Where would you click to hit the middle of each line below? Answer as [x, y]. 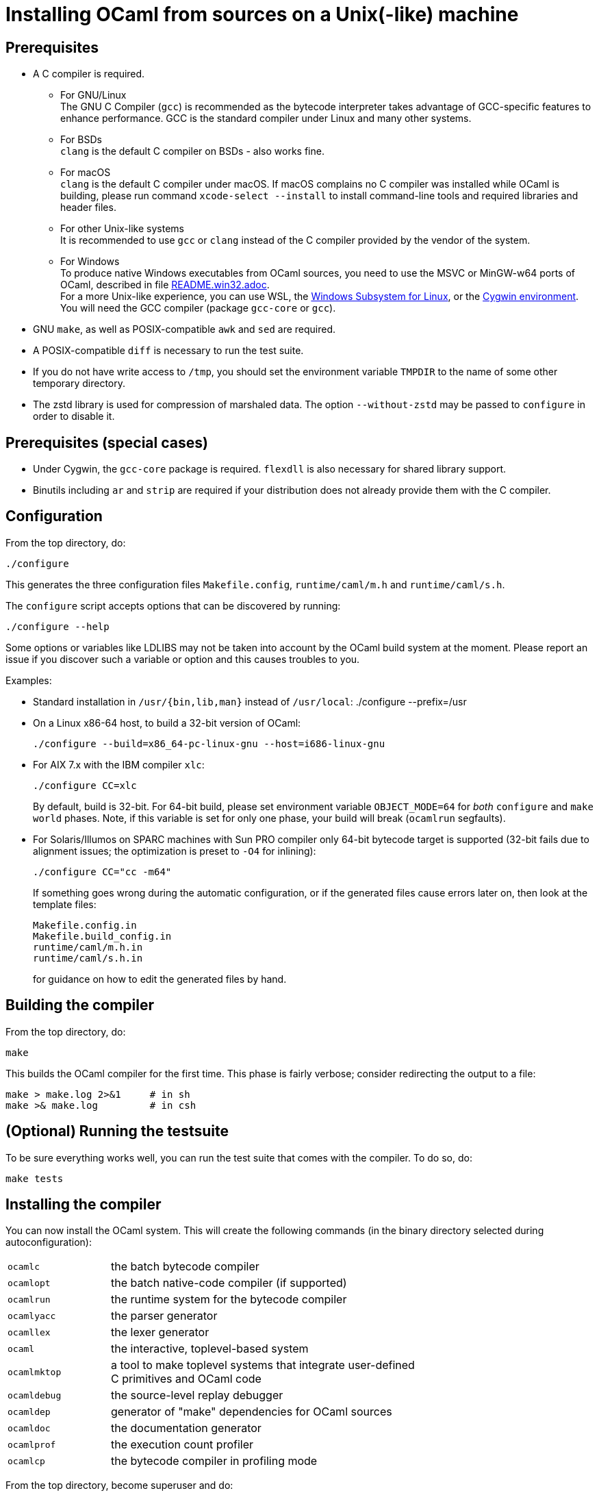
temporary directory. [79, 384]
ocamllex [29, 1332]
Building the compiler [80, 1005]
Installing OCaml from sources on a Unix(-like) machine [262, 14]
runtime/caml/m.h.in [88, 947]
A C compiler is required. [89, 74]
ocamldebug [35, 1395]
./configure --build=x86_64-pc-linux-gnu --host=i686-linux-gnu [209, 743]
